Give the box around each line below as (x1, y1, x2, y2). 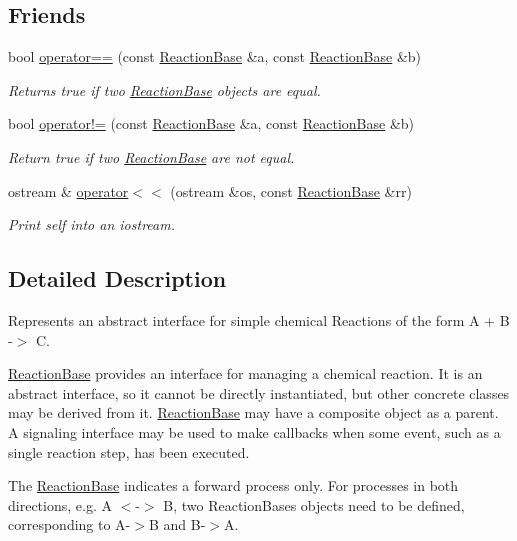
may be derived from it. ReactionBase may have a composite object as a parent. (8, 402, 499, 423)
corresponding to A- (8, 514, 131, 535)
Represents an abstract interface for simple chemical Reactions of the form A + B (8, 309, 510, 330)
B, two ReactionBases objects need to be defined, (163, 494, 465, 515)
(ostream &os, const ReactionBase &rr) (170, 180, 412, 201)
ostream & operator (8, 180, 129, 201)
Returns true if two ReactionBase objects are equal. (8, 79, 321, 100)
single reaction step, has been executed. (8, 441, 250, 462)
